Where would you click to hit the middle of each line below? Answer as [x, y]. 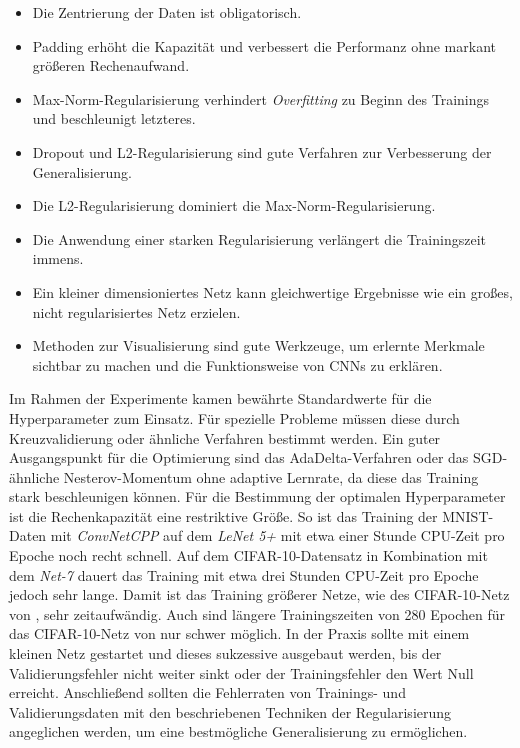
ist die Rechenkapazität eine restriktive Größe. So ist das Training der [223, 515]
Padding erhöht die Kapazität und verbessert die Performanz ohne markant [264, 45]
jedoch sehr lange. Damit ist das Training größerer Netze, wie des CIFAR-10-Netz [259, 594]
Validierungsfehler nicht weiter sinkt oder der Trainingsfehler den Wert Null [241, 672]
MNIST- [468, 515]
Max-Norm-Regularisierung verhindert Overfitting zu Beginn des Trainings [261, 98]
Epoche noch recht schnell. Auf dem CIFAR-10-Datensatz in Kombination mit [248, 555]
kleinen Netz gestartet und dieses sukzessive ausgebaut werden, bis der [225, 653]
